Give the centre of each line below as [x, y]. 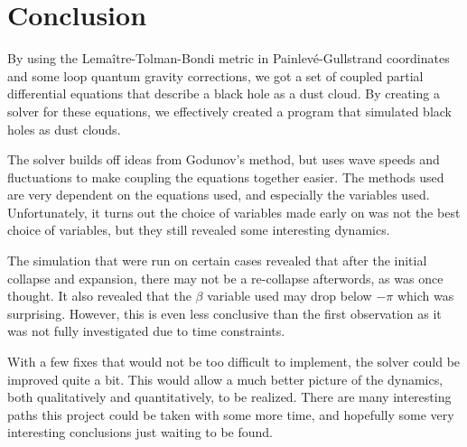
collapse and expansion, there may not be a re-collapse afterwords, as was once [225, 278]
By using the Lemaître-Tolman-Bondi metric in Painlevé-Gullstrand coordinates [229, 58]
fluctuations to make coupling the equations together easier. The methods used [226, 177]
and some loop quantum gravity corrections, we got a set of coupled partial [215, 75]
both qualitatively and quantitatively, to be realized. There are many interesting [229, 397]
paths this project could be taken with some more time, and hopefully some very [231, 414]
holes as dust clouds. [64, 129]
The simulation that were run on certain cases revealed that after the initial [217, 261]
